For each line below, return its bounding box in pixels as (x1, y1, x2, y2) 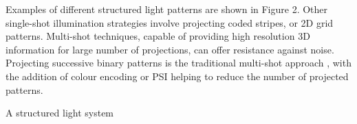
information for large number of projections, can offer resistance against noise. (6, 42, 334, 56)
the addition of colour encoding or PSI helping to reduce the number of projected (6, 69, 349, 83)
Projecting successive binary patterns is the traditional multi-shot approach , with (6, 55, 351, 70)
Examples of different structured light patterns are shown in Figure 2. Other (6, 2, 328, 16)
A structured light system (6, 106, 114, 120)
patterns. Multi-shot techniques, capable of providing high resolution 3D (6, 29, 310, 43)
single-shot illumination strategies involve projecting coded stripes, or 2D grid (6, 15, 334, 29)
